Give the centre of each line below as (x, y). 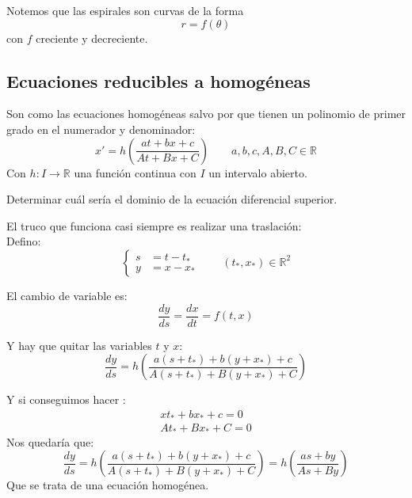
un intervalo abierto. (258, 172)
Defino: (24, 241)
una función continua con (135, 172)
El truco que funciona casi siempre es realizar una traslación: (154, 225)
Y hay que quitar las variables (79, 345)
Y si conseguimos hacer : (66, 399)
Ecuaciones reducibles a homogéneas (158, 80)
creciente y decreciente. (92, 38)
